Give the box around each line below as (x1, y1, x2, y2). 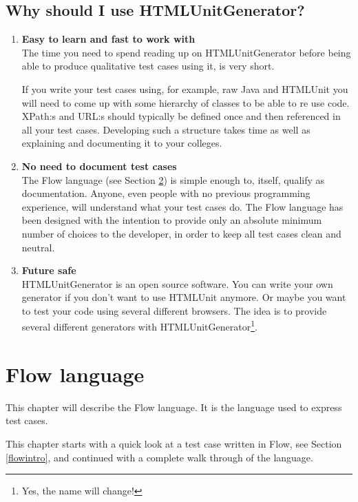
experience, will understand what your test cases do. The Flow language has (21, 199, 344, 213)
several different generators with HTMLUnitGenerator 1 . (21, 317, 257, 334)
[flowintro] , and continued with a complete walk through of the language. (6, 450, 313, 464)
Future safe (21, 263, 76, 278)
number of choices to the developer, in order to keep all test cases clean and (21, 226, 341, 240)
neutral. (21, 240, 55, 254)
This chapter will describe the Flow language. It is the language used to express (6, 399, 342, 414)
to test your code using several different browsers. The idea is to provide (21, 303, 327, 317)
